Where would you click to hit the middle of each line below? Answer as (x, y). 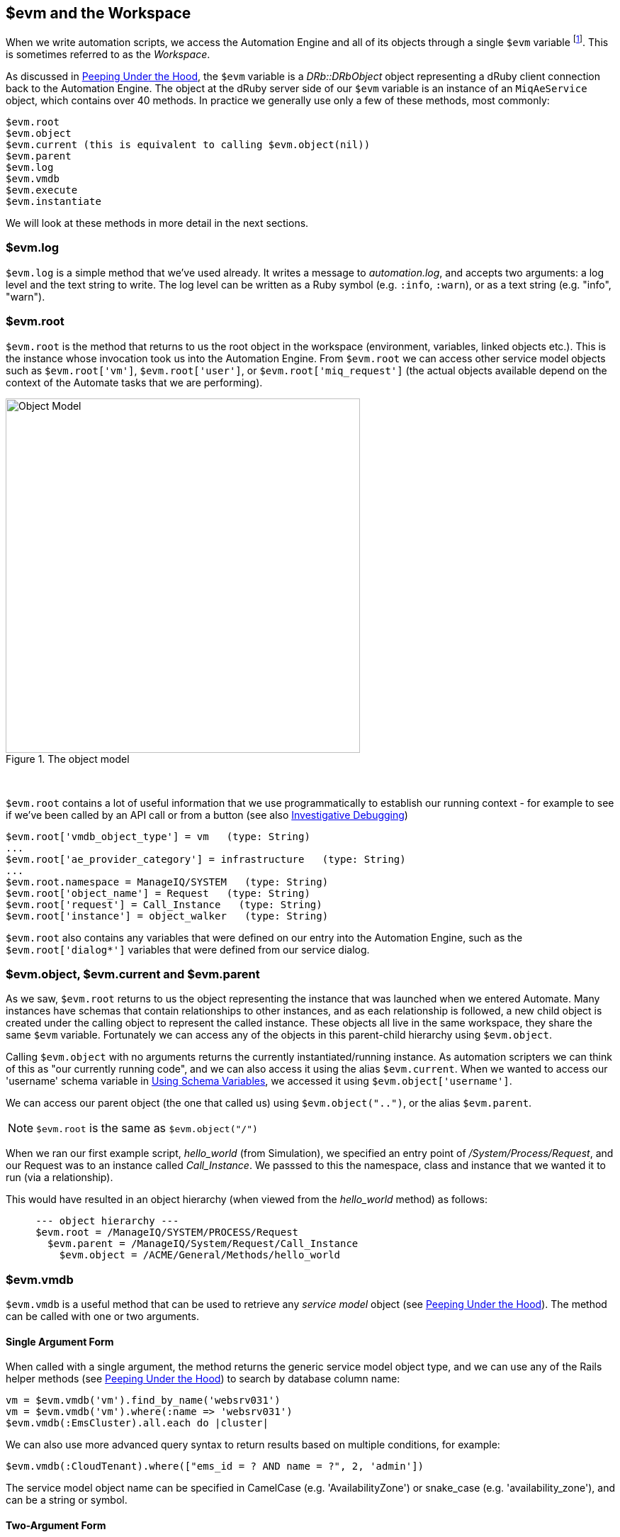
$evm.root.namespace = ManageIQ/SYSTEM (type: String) (167, 882)
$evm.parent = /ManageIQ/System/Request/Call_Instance (203, 1244)
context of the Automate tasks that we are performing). (134, 382)
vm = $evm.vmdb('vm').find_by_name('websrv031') (143, 1401)
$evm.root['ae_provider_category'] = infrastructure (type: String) (206, 859)
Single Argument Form (60, 1341)
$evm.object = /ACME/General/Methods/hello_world (200, 1255)
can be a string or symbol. (67, 1500)
